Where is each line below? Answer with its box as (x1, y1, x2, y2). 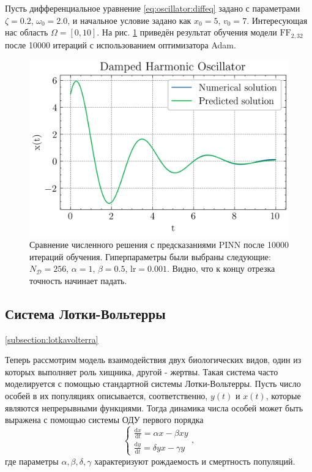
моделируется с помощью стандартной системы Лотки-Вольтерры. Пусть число (5, 377, 301, 390)
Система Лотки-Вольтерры (5, 304, 166, 323)
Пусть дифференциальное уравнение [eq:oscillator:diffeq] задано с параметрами (5, 2, 300, 14)
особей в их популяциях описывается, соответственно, (5, 389, 208, 402)
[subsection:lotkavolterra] (5, 332, 98, 345)
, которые (266, 389, 301, 402)
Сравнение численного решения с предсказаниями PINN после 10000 (29, 238, 289, 251)
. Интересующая (247, 13, 308, 26)
